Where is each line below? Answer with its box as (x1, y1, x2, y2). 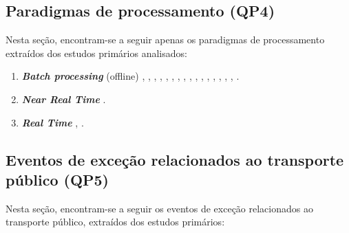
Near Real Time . (21, 91, 106, 106)
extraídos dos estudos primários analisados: (6, 45, 187, 60)
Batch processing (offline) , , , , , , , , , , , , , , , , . (21, 69, 240, 83)
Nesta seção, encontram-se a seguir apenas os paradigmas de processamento (6, 32, 325, 47)
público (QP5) (6, 168, 109, 190)
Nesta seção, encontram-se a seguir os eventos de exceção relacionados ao (6, 201, 313, 215)
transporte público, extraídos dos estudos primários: (6, 214, 225, 229)
